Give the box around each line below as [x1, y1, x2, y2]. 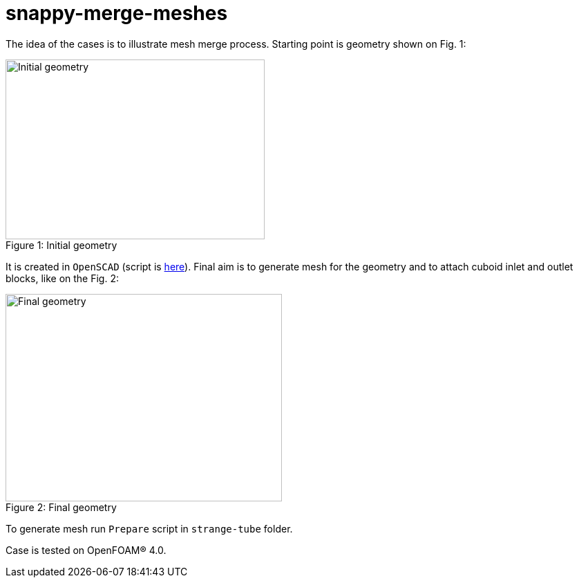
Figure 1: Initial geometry [6, 239, 117, 251]
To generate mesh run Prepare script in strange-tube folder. [6, 522, 293, 535]
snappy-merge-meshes [6, 1, 228, 25]
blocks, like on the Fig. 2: [6, 272, 119, 284]
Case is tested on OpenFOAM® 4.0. [6, 544, 167, 556]
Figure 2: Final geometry [6, 501, 117, 513]
